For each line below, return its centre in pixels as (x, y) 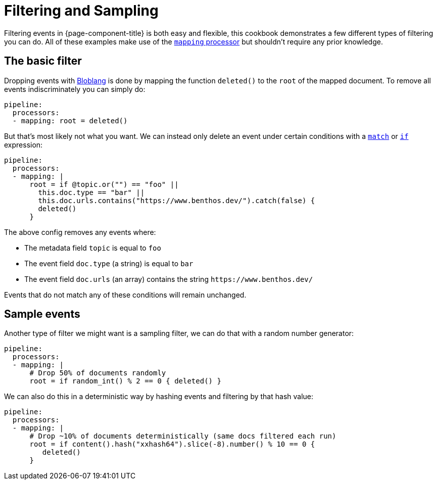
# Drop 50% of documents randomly (98, 373)
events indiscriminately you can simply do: (75, 89)
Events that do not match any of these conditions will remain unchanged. (125, 295)
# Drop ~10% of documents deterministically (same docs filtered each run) (183, 436)
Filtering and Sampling (81, 11)
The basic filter (43, 61)
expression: (23, 144)
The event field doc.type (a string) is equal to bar (109, 263)
